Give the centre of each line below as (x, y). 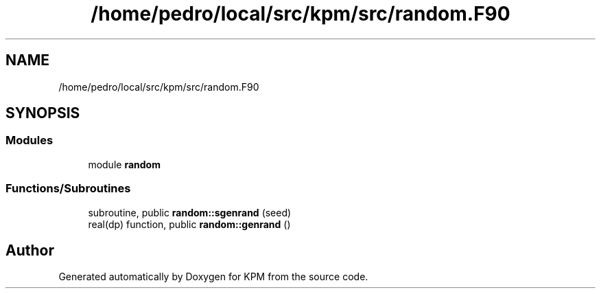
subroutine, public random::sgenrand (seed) (190, 212)
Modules (30, 140)
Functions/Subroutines (68, 189)
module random (124, 164)
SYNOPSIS (43, 113)
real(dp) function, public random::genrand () (189, 224)
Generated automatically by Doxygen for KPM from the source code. (213, 277)
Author (30, 250)
